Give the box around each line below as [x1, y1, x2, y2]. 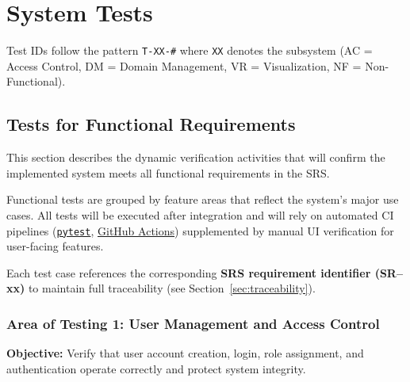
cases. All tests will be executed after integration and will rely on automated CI [6, 206, 394, 223]
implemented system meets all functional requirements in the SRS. [6, 164, 330, 181]
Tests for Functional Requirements [6, 112, 296, 136]
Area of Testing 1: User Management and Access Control [6, 313, 380, 333]
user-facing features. [6, 238, 104, 254]
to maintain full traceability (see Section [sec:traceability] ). [28, 280, 316, 296]
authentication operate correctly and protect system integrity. [6, 360, 306, 376]
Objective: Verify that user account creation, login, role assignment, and [6, 345, 364, 361]
